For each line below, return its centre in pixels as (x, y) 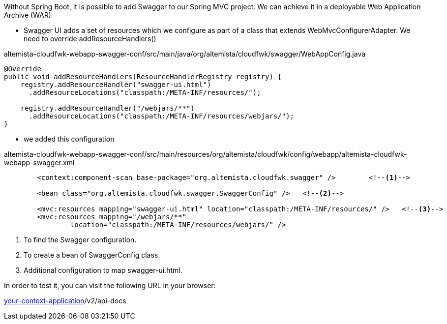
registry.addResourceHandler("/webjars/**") (107, 108)
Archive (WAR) (28, 15)
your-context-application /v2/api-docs (65, 301)
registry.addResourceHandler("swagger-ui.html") (116, 85)
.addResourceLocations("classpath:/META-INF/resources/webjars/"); (162, 116)
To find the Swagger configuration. (80, 240)
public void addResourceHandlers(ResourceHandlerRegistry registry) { (143, 77)
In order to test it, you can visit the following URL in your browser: (110, 285)
